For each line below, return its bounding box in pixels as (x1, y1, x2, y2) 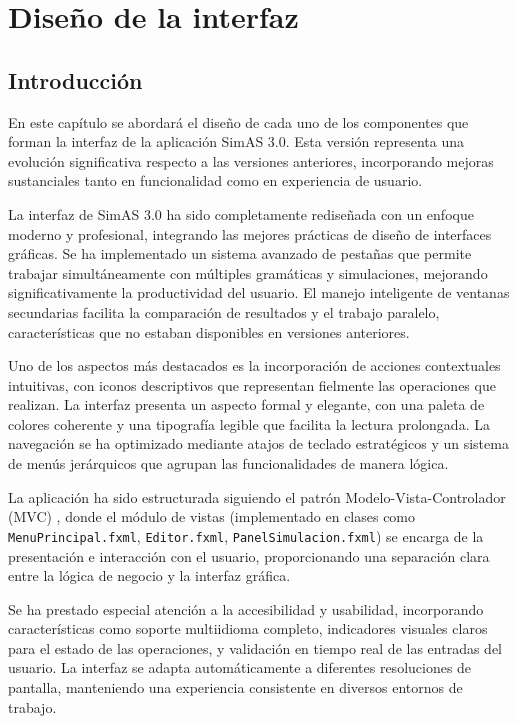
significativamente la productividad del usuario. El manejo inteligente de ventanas (8, 282, 510, 303)
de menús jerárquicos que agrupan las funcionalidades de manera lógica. (8, 453, 449, 474)
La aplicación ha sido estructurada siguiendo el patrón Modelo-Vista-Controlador (8, 486, 506, 507)
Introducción (8, 64, 143, 95)
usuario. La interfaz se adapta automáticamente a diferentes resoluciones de (8, 657, 472, 678)
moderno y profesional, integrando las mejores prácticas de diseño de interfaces (8, 223, 492, 244)
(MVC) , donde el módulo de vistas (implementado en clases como (8, 506, 416, 527)
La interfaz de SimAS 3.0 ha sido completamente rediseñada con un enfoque (8, 203, 474, 224)
